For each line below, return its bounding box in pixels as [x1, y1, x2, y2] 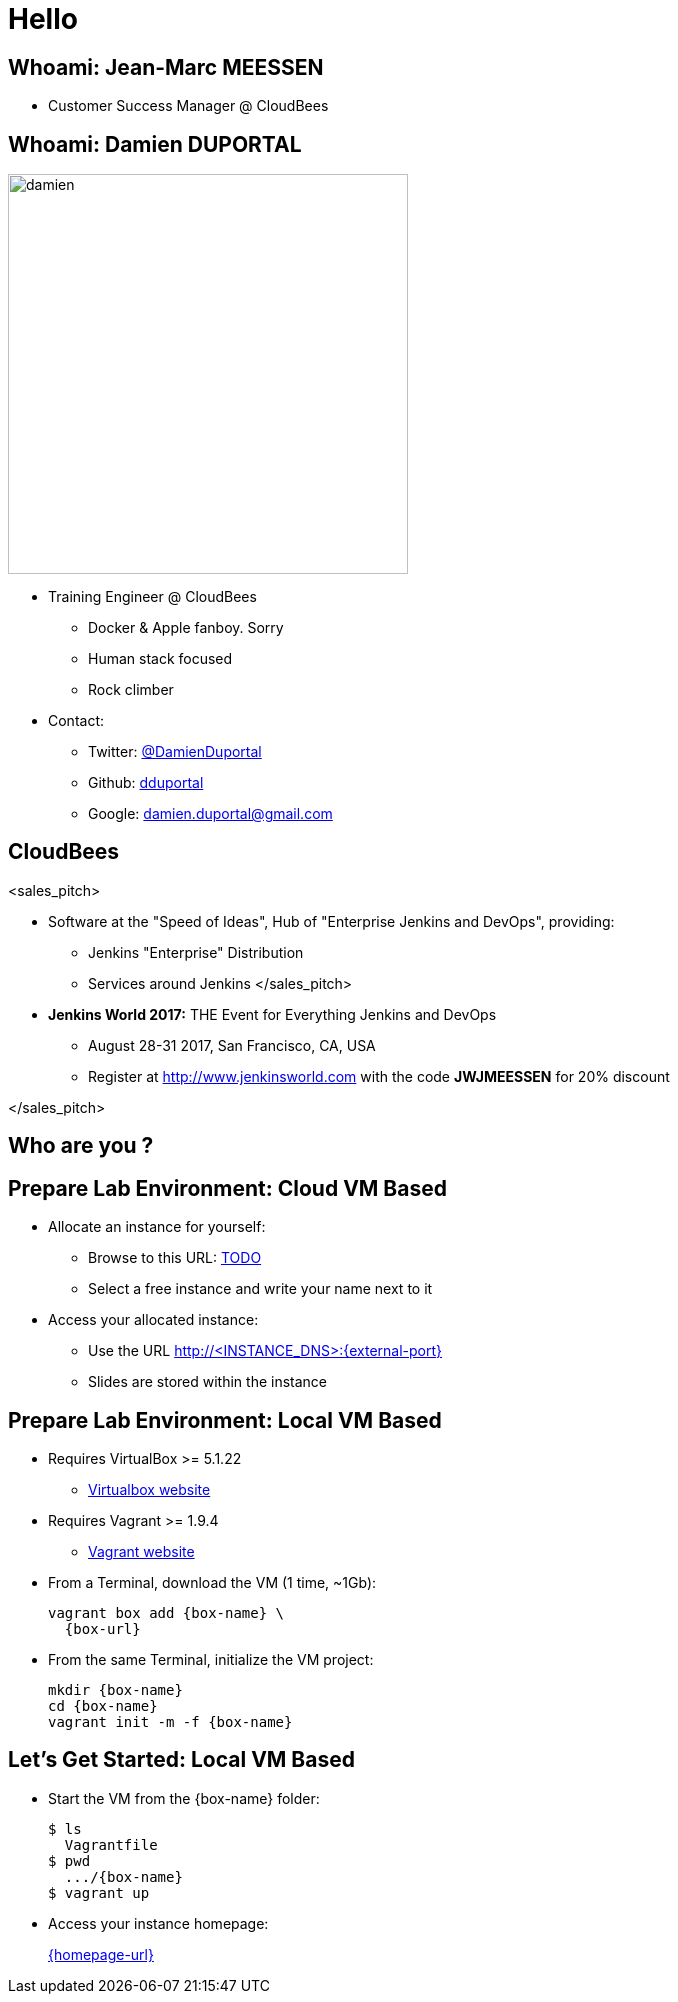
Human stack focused [88, 650, 233, 668]
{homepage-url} [48, 1945, 154, 1963]
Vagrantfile [64, 1836, 158, 1853]
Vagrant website [88, 1542, 195, 1560]
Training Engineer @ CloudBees [48, 588, 257, 606]
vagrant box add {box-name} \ [48, 1604, 285, 1621]
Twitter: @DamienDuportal [88, 743, 262, 761]
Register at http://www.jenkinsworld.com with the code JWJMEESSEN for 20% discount [88, 1067, 670, 1085]
